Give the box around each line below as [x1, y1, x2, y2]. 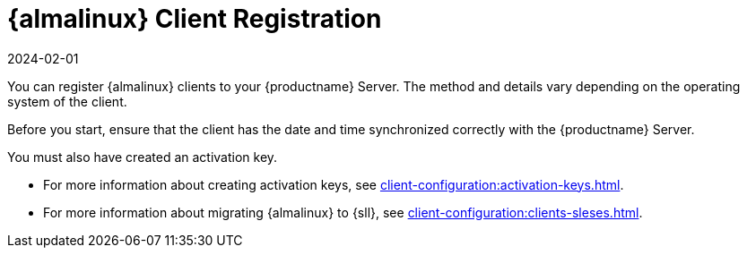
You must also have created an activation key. [7, 149, 278, 165]
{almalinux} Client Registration [7, 4, 382, 34]
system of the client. [7, 93, 127, 109]
